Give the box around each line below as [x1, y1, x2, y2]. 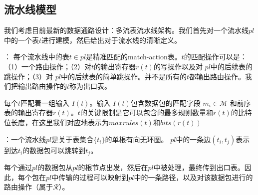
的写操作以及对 [153, 61, 203, 71]
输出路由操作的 [17, 81, 67, 91]
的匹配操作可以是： [184, 51, 247, 62]
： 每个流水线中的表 [4, 51, 69, 62]
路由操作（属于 [4, 182, 53, 192]
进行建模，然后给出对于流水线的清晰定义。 [41, 34, 182, 45]
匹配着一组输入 [20, 97, 70, 108]
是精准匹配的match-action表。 [86, 51, 182, 62]
